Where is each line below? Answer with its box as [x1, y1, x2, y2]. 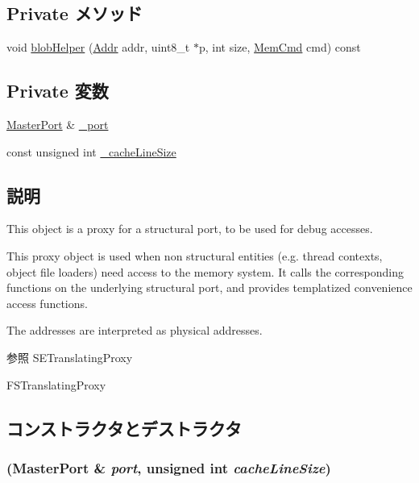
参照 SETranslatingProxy [6, 348, 133, 365]
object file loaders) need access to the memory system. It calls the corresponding [6, 263, 404, 280]
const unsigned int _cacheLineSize [6, 143, 176, 160]
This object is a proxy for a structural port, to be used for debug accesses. [6, 220, 373, 237]
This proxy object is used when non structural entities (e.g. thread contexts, [6, 247, 383, 264]
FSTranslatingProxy [6, 376, 106, 393]
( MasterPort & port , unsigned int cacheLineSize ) [6, 457, 331, 477]
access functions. [6, 294, 88, 311]
